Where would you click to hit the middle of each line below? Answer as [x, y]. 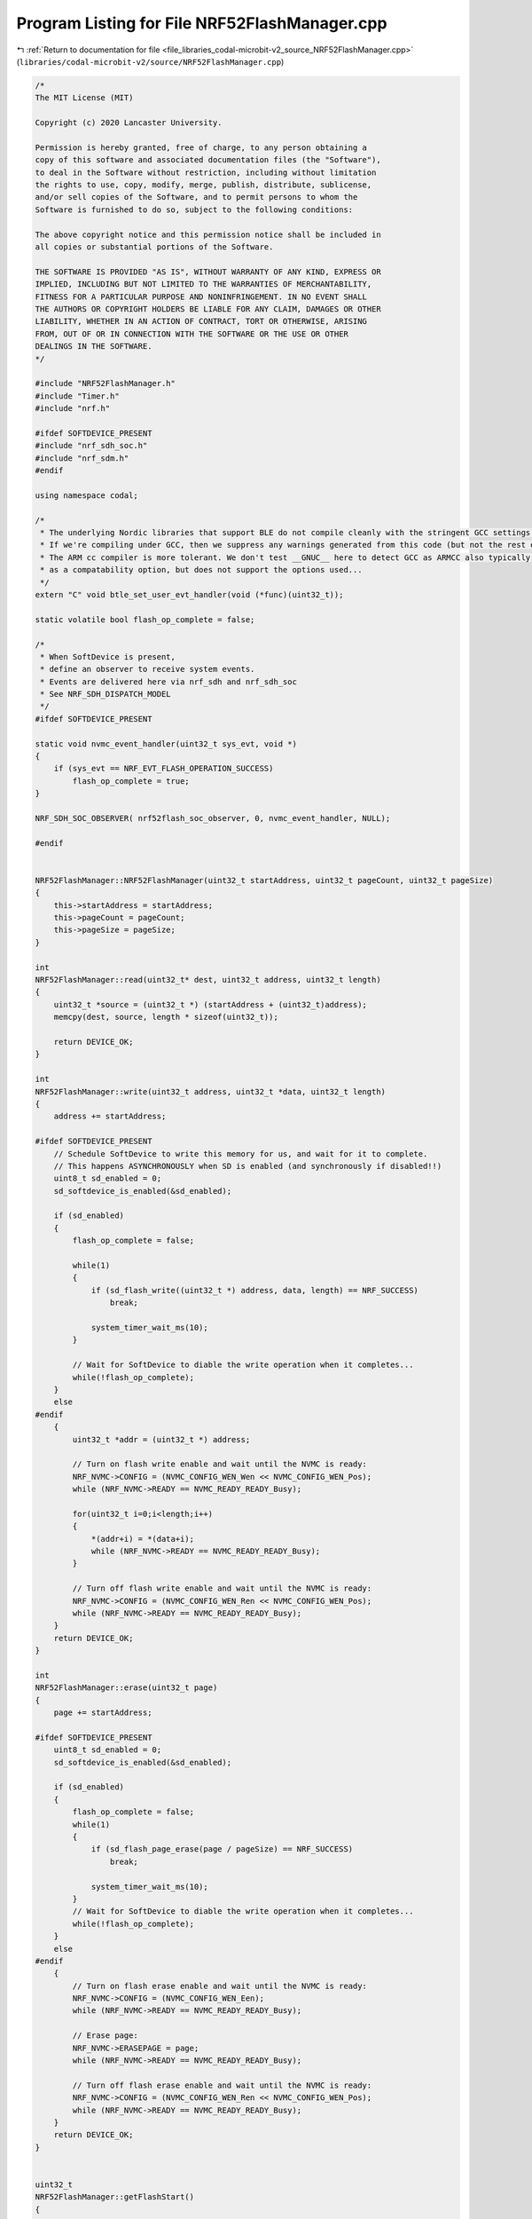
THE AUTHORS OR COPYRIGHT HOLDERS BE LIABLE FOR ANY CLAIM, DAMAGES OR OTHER [208, 309]
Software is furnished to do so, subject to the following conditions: [194, 209]
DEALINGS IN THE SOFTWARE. [94, 347]
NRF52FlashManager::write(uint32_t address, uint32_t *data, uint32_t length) [210, 1091]
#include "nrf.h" [73, 409]
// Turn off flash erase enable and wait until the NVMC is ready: [222, 2085]
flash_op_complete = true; [131, 781]
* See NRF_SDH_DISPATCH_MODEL [106, 694]
